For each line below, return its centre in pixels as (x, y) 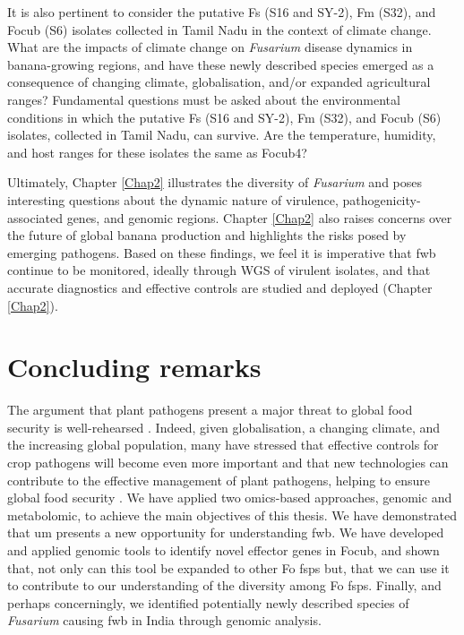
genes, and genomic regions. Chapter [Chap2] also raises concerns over (259, 217)
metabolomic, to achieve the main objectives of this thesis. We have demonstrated (232, 515)
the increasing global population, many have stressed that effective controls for (223, 445)
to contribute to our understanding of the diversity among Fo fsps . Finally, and (224, 585)
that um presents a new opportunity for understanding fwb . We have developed (226, 532)
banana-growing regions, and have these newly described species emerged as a (221, 64)
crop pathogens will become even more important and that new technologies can (228, 462)
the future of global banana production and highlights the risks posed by (207, 235)
